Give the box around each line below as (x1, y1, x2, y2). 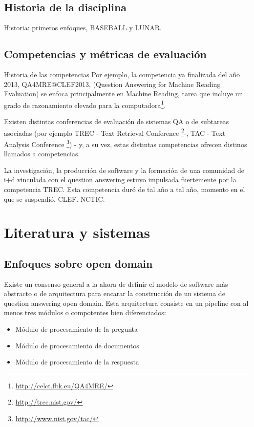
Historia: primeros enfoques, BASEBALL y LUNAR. (4, 22, 162, 33)
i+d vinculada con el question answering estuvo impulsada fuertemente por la (4, 174, 236, 185)
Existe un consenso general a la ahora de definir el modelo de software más (4, 278, 228, 289)
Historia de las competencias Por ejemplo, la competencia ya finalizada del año (4, 69, 240, 79)
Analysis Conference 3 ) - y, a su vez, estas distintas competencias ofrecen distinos (4, 137, 247, 149)
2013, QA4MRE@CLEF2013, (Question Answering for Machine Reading (4, 79, 221, 89)
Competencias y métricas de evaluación (4, 46, 207, 62)
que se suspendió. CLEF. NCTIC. (4, 193, 105, 204)
